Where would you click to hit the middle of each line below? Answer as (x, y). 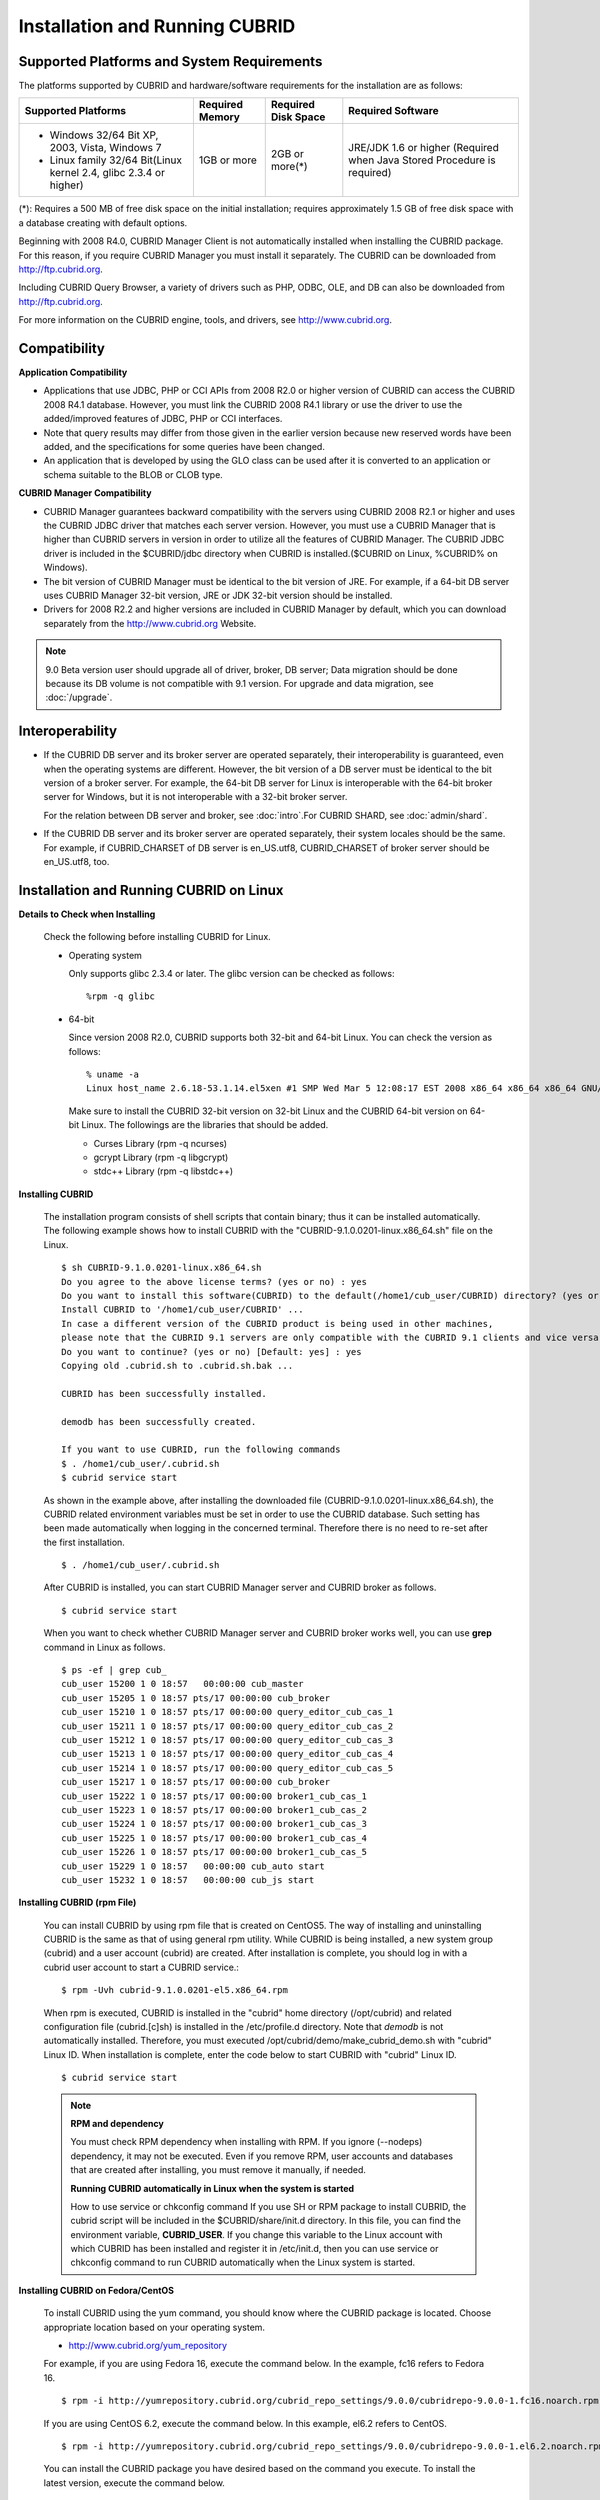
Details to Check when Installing (87, 914)
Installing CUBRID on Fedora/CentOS (96, 2290)
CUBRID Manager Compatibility (85, 493)
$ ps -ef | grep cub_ (114, 1670)
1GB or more (227, 160)
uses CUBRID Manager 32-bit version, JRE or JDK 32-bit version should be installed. (218, 595)
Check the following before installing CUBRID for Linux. (157, 937)
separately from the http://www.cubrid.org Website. (150, 623)
